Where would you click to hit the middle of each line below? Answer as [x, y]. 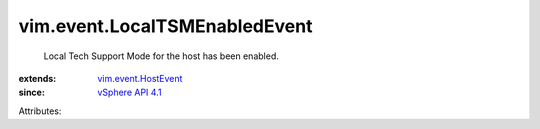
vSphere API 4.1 [129, 92]
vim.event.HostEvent [140, 78]
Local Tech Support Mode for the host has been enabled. [161, 56]
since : [31, 92]
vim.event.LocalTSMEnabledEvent [165, 26]
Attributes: [40, 111]
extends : [37, 78]
